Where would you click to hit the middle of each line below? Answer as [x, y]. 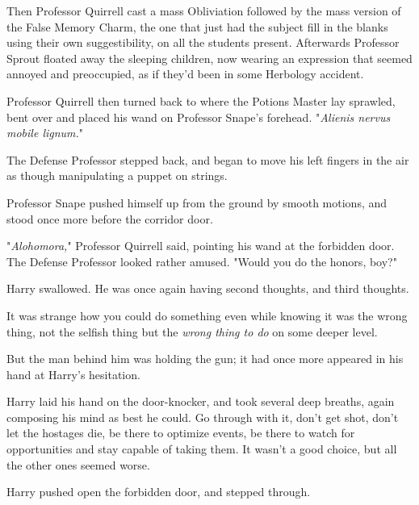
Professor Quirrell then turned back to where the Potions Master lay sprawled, [201, 100]
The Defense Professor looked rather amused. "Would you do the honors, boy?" [202, 261]
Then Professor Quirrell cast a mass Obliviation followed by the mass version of [204, 10]
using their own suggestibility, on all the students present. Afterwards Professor [203, 42]
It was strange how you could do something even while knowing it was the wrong [207, 315]
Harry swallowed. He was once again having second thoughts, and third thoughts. [208, 288]
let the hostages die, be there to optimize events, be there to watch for [181, 433]
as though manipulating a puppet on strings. [117, 175]
